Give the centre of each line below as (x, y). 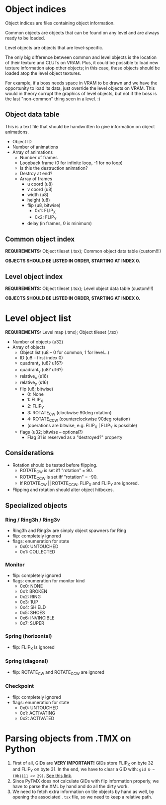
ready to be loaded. (25, 38)
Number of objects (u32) (38, 342)
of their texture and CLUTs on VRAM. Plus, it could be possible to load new (82, 62)
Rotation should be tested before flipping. (55, 465)
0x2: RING (30, 597)
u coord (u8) (40, 184)
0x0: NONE (31, 586)
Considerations (30, 453)
